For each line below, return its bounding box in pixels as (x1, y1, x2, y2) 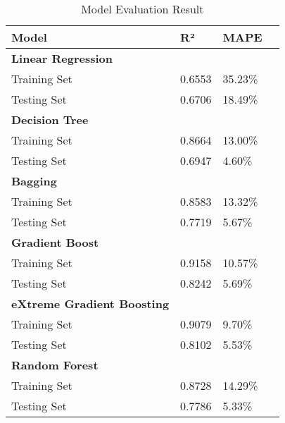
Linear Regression (11, 50, 113, 66)
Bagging (11, 173, 57, 189)
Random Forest (11, 357, 99, 373)
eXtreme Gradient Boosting (11, 295, 170, 312)
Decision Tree (11, 111, 89, 128)
